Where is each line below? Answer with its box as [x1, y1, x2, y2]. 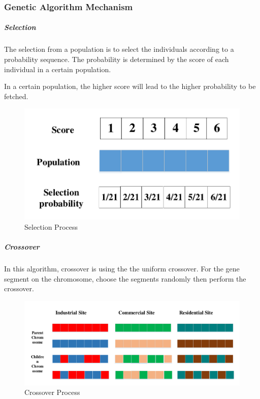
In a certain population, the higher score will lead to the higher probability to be [4, 81, 256, 91]
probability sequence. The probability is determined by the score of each [4, 54, 229, 64]
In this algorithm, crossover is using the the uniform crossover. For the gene [4, 263, 240, 274]
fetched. [4, 90, 28, 101]
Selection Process [24, 221, 78, 232]
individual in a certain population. [4, 64, 111, 74]
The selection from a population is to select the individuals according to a [4, 44, 234, 54]
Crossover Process [24, 387, 80, 397]
